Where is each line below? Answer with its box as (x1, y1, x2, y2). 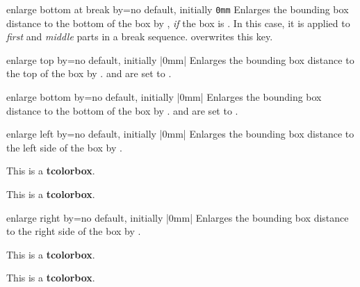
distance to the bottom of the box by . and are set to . (6, 103, 238, 117)
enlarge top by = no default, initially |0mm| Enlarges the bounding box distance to (6, 52, 354, 67)
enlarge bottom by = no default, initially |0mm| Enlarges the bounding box (6, 90, 322, 104)
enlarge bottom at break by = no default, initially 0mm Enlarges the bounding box (6, 2, 349, 16)
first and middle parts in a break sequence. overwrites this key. (6, 29, 273, 44)
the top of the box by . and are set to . (6, 66, 172, 81)
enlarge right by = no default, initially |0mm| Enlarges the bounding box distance (6, 210, 349, 224)
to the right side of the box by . (6, 224, 141, 238)
